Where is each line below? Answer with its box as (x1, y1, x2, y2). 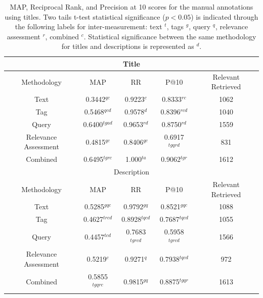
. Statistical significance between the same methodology (83, 31, 256, 41)
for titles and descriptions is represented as (61, 41, 194, 51)
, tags (166, 21, 184, 32)
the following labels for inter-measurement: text (15, 21, 162, 32)
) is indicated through (191, 11, 258, 22)
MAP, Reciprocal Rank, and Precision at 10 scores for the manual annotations (10, 2, 253, 12)
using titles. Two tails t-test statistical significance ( (5, 11, 165, 22)
